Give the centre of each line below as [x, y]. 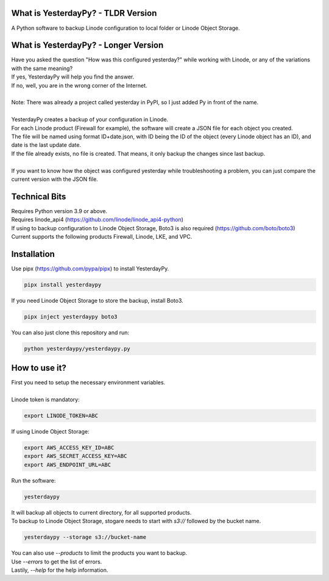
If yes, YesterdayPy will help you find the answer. [73, 77]
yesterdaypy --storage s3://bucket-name [85, 537]
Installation [33, 254]
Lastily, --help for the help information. [60, 570]
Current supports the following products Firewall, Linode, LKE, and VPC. [102, 236]
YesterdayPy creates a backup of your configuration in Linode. [90, 119]
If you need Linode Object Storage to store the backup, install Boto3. [97, 300]
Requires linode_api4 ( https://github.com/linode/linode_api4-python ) [97, 220]
